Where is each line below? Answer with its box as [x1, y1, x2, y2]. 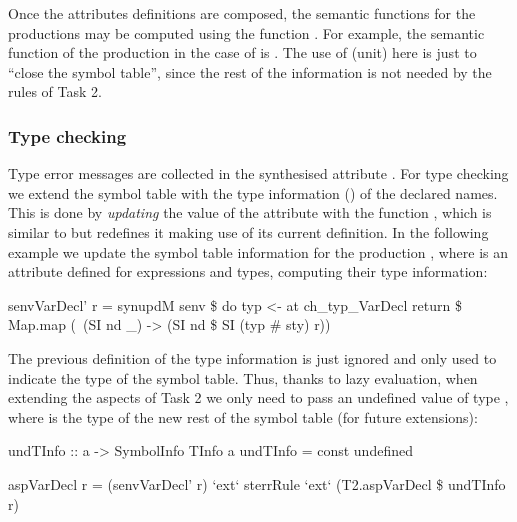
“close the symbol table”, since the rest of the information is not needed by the [8, 61, 492, 82]
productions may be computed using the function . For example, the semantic [8, 22, 485, 43]
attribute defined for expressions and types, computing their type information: [8, 261, 488, 282]
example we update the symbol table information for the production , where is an [8, 241, 509, 262]
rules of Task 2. [8, 81, 102, 102]
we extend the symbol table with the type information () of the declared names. [8, 182, 498, 203]
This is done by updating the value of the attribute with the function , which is [8, 202, 492, 223]
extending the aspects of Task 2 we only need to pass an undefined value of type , [8, 387, 509, 408]
